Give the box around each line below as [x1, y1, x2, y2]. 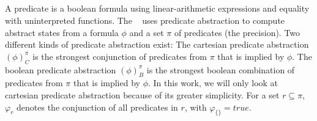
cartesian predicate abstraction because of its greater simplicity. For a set [5, 88, 280, 101]
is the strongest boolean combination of [146, 63, 295, 76]
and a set [129, 26, 164, 38]
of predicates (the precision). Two [174, 26, 300, 38]
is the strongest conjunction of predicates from [32, 50, 207, 62]
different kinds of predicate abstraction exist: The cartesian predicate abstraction [5, 38, 309, 51]
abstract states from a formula [5, 26, 119, 38]
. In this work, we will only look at [147, 76, 278, 89]
